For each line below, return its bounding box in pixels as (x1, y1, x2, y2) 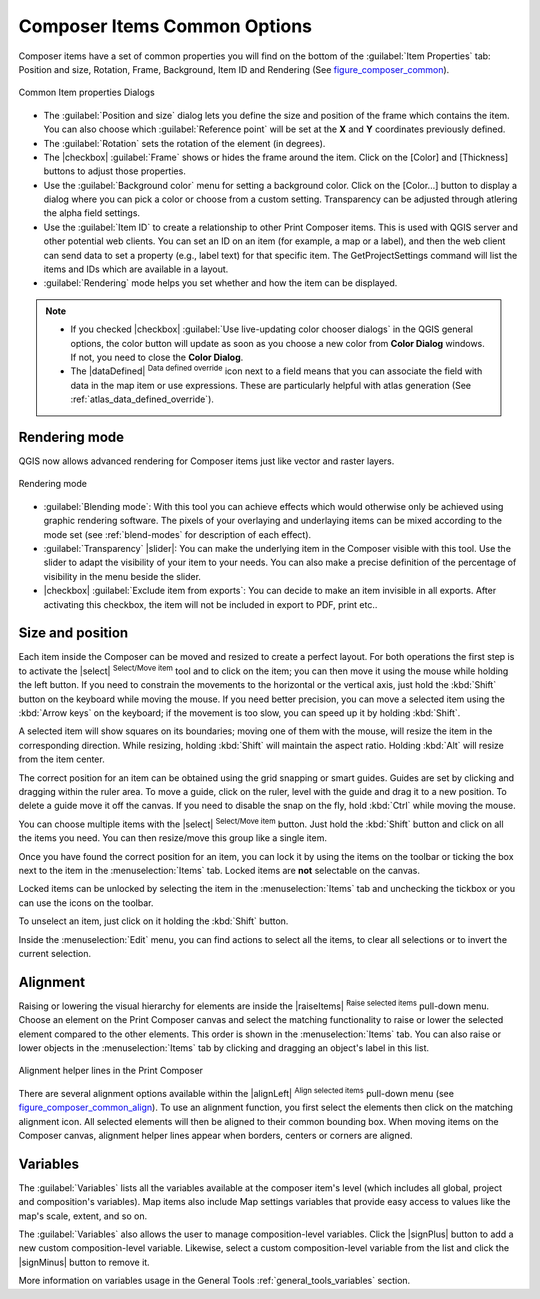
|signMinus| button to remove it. (18, 1256, 150, 1268)
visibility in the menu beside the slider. (43, 570, 202, 582)
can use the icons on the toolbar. (18, 896, 154, 909)
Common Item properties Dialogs (18, 86, 155, 99)
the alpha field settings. (43, 207, 140, 219)
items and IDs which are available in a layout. (43, 263, 229, 275)
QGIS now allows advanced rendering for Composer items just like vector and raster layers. (18, 455, 395, 467)
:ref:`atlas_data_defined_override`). (70, 393, 215, 405)
